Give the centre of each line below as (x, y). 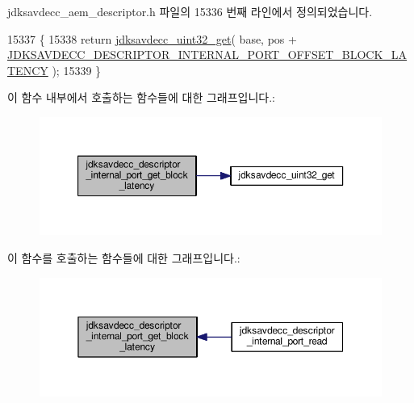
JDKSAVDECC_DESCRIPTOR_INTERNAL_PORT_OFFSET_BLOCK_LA (207, 55)
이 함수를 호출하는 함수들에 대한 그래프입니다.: (124, 258)
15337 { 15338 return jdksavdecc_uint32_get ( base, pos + (152, 38)
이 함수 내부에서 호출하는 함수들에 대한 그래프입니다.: (141, 97)
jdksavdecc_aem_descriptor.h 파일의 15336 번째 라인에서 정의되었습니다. (190, 11)
